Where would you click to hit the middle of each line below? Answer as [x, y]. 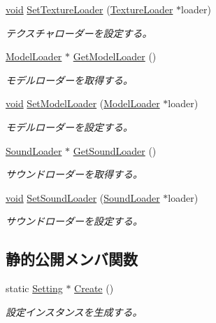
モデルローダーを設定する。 [69, 126]
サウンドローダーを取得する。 [74, 174]
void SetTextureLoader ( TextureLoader [89, 9]
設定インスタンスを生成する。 [74, 311]
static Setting [34, 288]
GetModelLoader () [115, 56]
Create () [94, 288]
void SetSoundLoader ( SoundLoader [83, 197]
